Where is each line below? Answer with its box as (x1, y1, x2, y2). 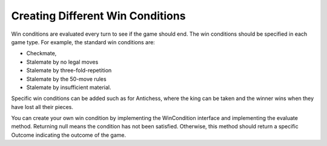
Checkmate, (26, 50, 57, 57)
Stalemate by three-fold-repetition (26, 67, 112, 74)
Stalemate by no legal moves (26, 58, 99, 65)
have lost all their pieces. (11, 103, 74, 110)
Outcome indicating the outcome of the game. (11, 131, 127, 139)
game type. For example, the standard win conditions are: (11, 38, 156, 45)
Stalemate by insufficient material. (26, 84, 111, 91)
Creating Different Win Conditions (11, 9, 186, 22)
